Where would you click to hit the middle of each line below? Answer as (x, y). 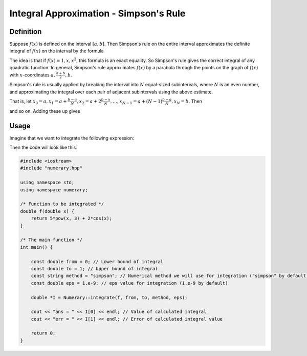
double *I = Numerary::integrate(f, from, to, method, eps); (109, 297)
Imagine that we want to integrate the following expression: (72, 138)
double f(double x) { (47, 211)
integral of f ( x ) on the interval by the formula (57, 51)
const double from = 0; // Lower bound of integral (97, 261)
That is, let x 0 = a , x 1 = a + (38, 102)
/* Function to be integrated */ (62, 204)
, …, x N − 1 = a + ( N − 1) (136, 102)
